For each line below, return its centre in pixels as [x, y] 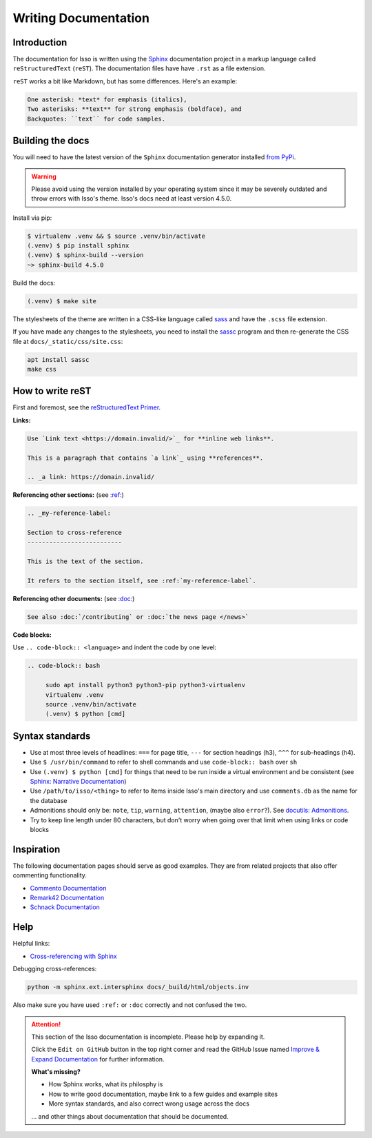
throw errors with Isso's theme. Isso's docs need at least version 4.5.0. [132, 199]
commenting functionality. [50, 875]
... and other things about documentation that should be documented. [130, 1116]
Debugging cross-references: [55, 969]
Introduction [40, 42]
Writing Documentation [81, 18]
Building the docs [51, 141]
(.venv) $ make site [62, 301]
